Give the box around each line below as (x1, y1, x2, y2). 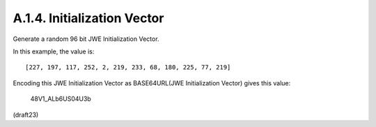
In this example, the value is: (13, 47, 95, 56)
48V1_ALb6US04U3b (30, 94, 92, 103)
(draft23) (13, 110, 39, 119)
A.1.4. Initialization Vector (13, 10, 164, 26)
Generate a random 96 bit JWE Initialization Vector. (13, 35, 159, 43)
